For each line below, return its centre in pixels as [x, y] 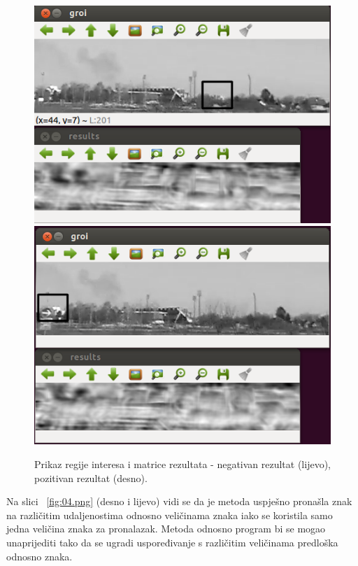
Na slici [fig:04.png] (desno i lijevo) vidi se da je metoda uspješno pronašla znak [179, 501]
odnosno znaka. [40, 556]
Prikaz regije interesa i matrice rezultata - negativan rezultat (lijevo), [182, 464]
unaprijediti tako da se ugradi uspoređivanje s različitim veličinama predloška [172, 542]
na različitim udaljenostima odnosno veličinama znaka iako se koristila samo [170, 515]
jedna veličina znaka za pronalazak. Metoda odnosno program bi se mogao [166, 529]
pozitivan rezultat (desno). [91, 477]
